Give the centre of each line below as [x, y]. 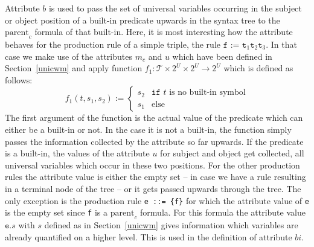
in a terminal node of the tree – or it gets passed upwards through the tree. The [153, 188]
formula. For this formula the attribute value [223, 212]
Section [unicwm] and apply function [74, 68]
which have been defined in [222, 56]
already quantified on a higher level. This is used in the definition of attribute [149, 236]
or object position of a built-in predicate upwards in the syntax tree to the [143, 20]
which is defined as [258, 68]
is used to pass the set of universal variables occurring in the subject [175, 8]
